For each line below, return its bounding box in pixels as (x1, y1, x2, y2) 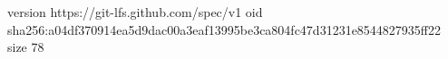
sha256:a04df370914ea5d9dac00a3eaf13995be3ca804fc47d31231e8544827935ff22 (7, 20, 442, 38)
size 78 (7, 38, 44, 56)
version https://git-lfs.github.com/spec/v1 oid (7, 3, 263, 21)
